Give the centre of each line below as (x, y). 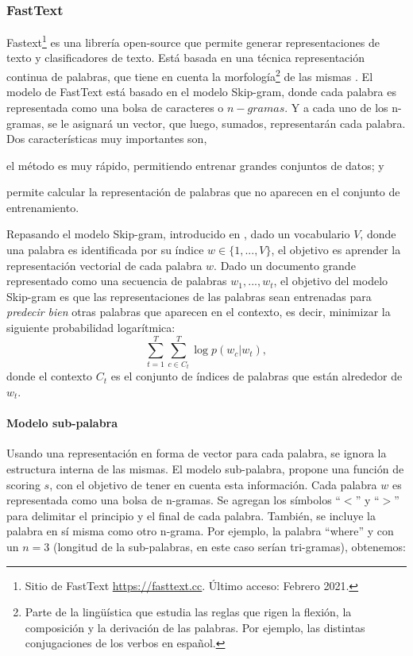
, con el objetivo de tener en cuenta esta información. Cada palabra (213, 484)
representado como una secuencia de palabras (117, 281)
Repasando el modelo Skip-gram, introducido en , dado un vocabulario (178, 234)
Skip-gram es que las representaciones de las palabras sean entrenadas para (189, 296)
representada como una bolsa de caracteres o (115, 107)
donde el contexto (50, 376)
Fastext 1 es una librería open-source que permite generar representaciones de (193, 41)
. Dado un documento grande (285, 265)
